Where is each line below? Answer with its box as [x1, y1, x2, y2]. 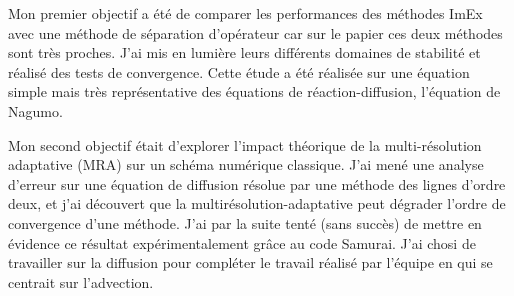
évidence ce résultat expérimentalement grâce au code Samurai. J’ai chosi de [8, 232, 476, 253]
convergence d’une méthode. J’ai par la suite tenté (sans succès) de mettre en [8, 212, 482, 233]
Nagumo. [8, 100, 63, 121]
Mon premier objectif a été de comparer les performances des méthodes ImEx [8, 3, 483, 23]
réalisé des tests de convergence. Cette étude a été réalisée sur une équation [8, 61, 470, 82]
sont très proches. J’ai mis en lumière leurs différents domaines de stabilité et [8, 42, 481, 63]
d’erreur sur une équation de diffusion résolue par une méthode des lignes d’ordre [8, 173, 506, 194]
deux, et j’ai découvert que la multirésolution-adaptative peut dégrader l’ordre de [8, 193, 506, 214]
